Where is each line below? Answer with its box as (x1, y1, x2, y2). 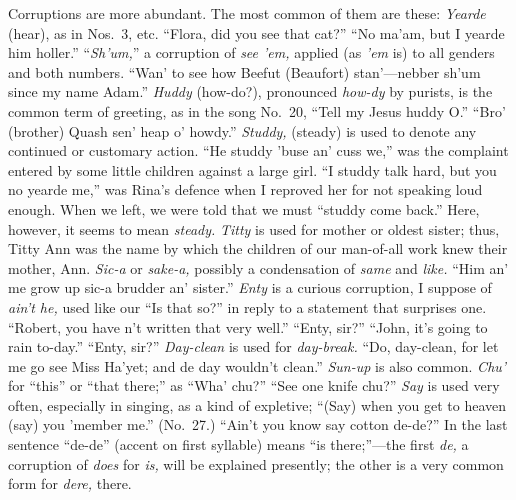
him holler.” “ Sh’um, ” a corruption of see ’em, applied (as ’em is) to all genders (8, 42, 495, 63)
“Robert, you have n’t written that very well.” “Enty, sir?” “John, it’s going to (8, 316, 488, 337)
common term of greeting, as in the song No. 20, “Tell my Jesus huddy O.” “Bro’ (8, 100, 506, 121)
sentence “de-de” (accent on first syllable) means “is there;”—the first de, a (8, 434, 469, 455)
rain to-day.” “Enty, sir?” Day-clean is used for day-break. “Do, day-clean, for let (8, 336, 499, 357)
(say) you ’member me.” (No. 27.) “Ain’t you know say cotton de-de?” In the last (8, 414, 508, 435)
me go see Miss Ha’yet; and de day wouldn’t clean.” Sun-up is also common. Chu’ (8, 355, 507, 376)
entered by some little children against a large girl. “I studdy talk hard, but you (8, 159, 497, 180)
